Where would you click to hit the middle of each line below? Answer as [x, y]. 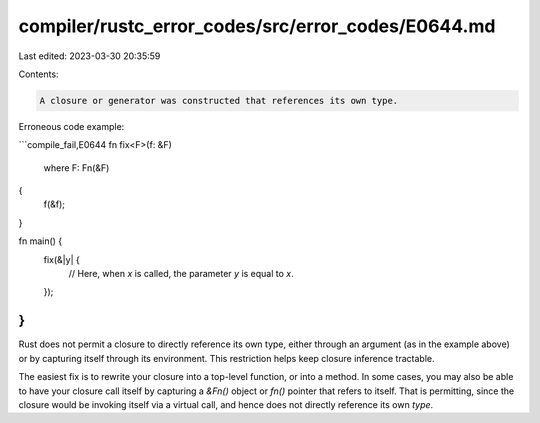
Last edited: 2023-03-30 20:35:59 [89, 56]
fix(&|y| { [61, 259]
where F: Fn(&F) [76, 167]
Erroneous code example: [71, 126]
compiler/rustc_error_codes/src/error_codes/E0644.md [257, 26]
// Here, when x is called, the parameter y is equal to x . [181, 274]
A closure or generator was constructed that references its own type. [219, 100]
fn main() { [40, 241]
